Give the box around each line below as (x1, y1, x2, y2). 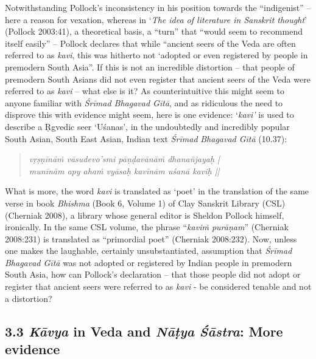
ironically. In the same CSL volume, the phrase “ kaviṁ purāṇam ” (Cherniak (5, 221, 289, 233)
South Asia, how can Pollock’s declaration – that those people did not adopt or (5, 268, 301, 281)
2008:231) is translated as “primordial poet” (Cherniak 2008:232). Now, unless (5, 232, 297, 245)
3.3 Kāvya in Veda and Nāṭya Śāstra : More (5, 321, 283, 340)
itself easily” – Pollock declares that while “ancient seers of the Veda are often (5, 36, 296, 49)
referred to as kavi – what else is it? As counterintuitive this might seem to (5, 84, 284, 97)
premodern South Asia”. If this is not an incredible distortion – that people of (5, 60, 295, 73)
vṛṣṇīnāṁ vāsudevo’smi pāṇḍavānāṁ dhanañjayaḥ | (29, 152, 220, 165)
